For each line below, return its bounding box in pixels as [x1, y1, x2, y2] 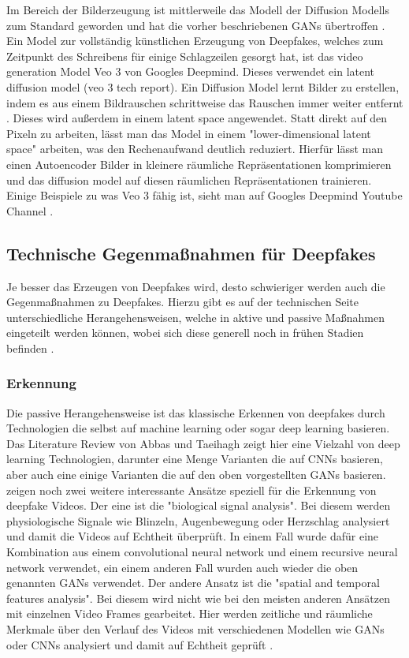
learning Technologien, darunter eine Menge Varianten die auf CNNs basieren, [6, 451, 383, 467]
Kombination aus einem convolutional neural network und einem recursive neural [6, 544, 398, 560]
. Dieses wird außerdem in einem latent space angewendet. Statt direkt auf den [6, 110, 388, 126]
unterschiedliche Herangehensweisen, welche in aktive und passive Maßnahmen [6, 308, 385, 325]
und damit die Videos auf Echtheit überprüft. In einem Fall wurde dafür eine [6, 528, 379, 544]
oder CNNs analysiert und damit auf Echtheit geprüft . [6, 636, 273, 652]
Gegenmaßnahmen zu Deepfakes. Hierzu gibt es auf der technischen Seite [6, 293, 359, 310]
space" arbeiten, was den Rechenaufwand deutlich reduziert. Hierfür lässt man [6, 140, 384, 157]
